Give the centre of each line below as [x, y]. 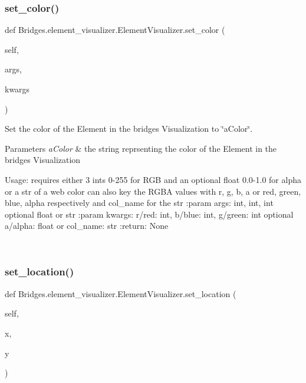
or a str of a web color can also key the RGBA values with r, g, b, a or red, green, [153, 191]
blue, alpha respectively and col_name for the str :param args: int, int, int [139, 203]
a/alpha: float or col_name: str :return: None [87, 226]
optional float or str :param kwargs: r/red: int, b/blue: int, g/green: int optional [149, 214]
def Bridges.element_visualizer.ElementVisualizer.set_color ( [115, 30]
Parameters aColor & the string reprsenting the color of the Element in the [141, 148]
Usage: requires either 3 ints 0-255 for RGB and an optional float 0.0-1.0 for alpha [153, 179]
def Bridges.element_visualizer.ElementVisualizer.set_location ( [121, 293]
